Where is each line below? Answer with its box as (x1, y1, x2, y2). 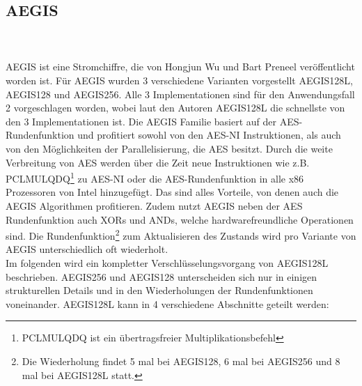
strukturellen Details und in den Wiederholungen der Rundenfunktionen (6, 283, 313, 298)
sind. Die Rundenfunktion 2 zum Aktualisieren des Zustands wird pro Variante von (6, 226, 356, 242)
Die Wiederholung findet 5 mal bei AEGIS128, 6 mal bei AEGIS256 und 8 (22, 353, 340, 368)
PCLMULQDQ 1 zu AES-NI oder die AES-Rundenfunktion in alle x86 (6, 169, 304, 185)
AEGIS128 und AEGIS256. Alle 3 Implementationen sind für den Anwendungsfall (6, 86, 355, 101)
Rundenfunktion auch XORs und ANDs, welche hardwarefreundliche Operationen (6, 212, 354, 226)
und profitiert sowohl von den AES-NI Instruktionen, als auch (77, 128, 341, 142)
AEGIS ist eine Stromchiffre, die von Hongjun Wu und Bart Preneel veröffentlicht (6, 59, 355, 74)
